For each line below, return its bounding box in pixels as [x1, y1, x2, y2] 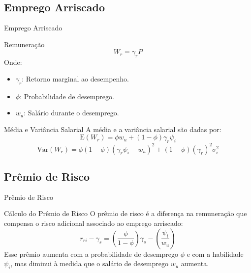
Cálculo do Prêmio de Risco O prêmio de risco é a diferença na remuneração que [4, 208, 247, 218]
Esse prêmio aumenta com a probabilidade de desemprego [4, 248, 179, 259]
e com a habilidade [187, 248, 244, 259]
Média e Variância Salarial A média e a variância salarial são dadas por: [4, 124, 221, 134]
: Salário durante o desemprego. [24, 108, 119, 118]
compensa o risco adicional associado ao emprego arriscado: [4, 218, 183, 228]
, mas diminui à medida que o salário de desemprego [10, 258, 169, 269]
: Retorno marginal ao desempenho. [22, 73, 129, 83]
